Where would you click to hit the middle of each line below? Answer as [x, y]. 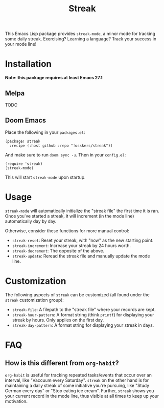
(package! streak [23, 141]
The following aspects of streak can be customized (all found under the [77, 295]
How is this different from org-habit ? [62, 363]
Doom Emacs [26, 120]
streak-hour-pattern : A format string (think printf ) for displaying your [83, 314]
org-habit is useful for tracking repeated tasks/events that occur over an [78, 375]
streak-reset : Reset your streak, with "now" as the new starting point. [83, 240]
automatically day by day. [31, 221]
